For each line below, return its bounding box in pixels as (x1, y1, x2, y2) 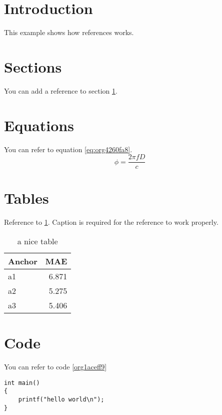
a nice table (17, 235, 58, 247)
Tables (4, 188, 49, 208)
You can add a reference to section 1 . (4, 85, 117, 96)
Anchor (8, 255, 37, 267)
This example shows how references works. (4, 27, 134, 38)
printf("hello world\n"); (18, 395, 104, 403)
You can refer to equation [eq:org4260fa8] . (4, 144, 132, 154)
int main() (4, 379, 40, 386)
